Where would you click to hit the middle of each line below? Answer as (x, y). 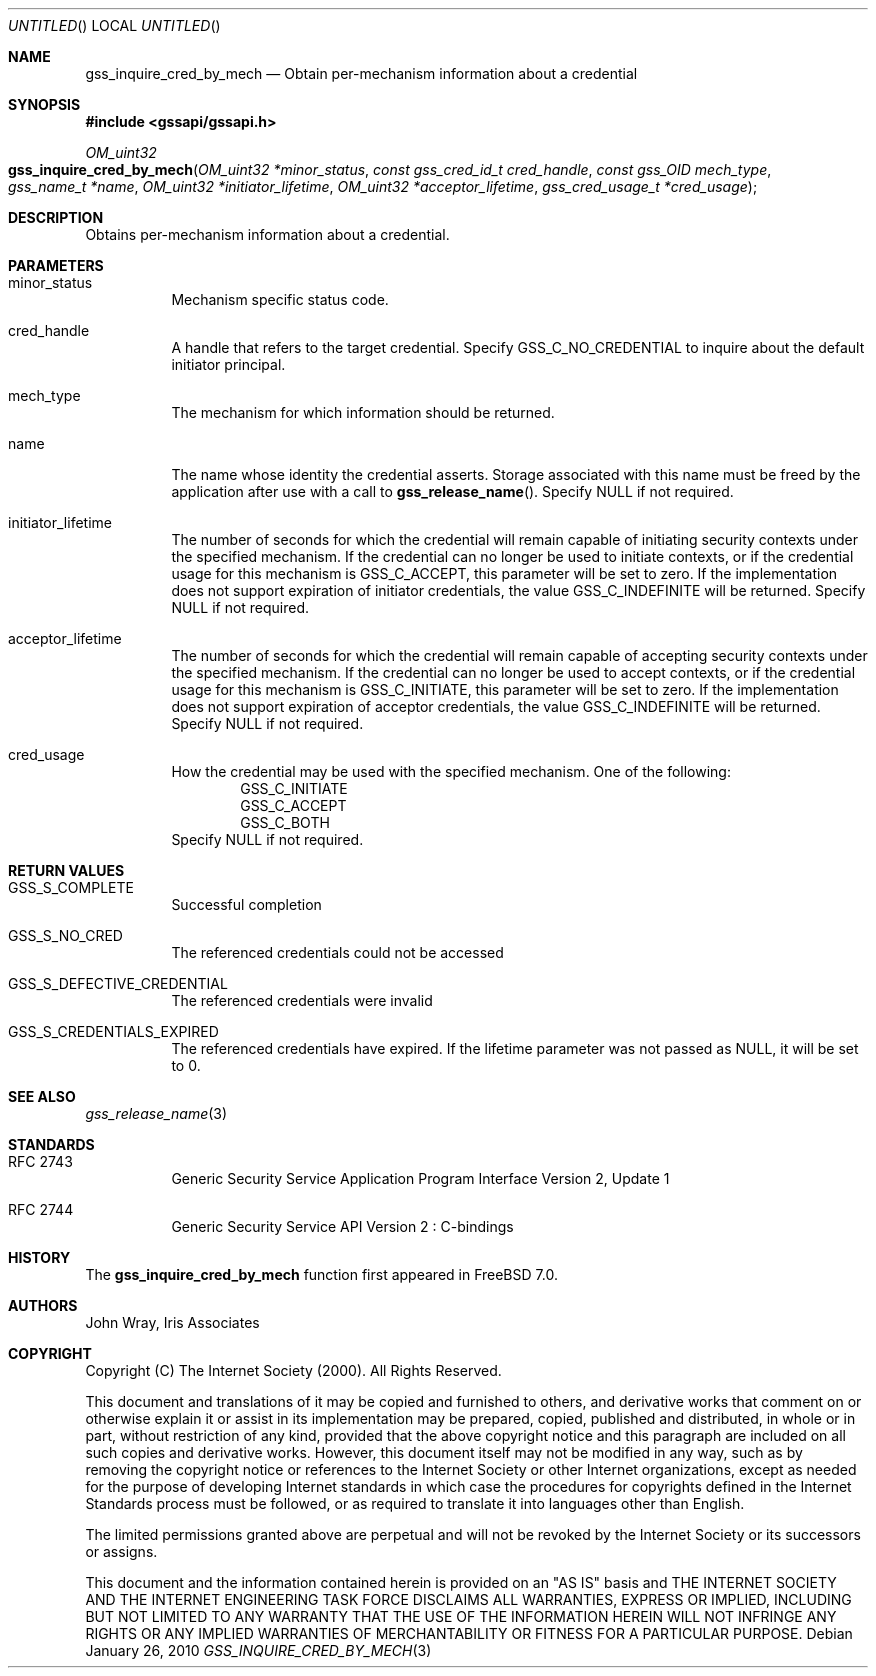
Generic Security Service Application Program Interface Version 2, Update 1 (420, 1178)
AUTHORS (43, 1305)
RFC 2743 (40, 1161)
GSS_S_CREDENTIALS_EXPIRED (113, 1031)
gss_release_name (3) (156, 1113)
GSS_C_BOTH (285, 822)
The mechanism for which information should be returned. (363, 412)
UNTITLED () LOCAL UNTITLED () (114, 25)
